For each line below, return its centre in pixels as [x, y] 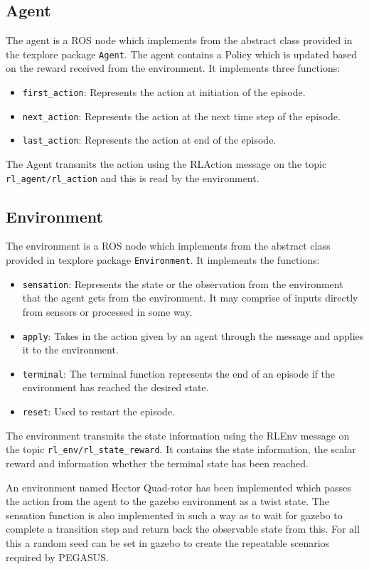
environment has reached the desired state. [116, 387]
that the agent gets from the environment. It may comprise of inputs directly [190, 298]
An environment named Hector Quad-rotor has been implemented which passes [178, 487]
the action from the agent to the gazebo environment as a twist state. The [167, 501]
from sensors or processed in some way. [107, 311]
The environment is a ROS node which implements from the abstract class [168, 246]
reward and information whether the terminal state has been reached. [157, 463]
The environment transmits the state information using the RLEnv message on [178, 435]
